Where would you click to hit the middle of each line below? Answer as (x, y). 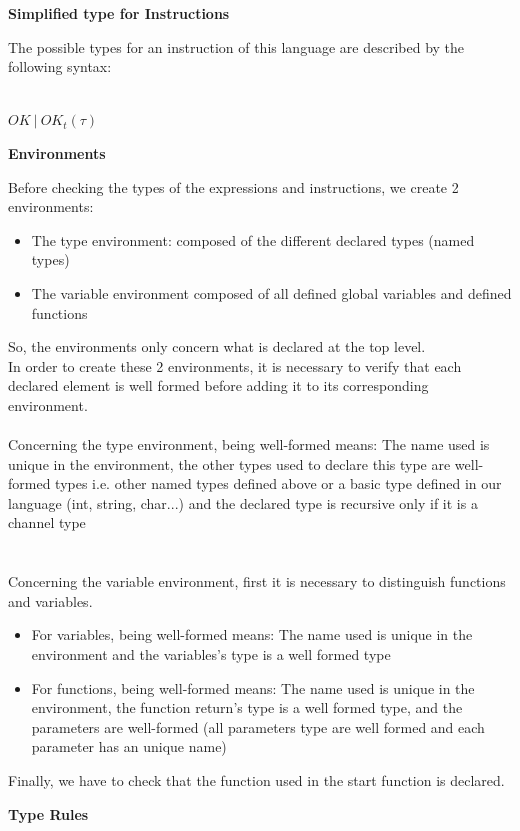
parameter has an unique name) (129, 746)
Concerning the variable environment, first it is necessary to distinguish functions (257, 581)
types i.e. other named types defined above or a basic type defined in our (278, 483)
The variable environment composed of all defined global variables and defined (271, 292)
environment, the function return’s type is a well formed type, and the (247, 707)
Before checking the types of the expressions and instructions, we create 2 (233, 186)
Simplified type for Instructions (119, 13)
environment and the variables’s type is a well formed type (211, 654)
